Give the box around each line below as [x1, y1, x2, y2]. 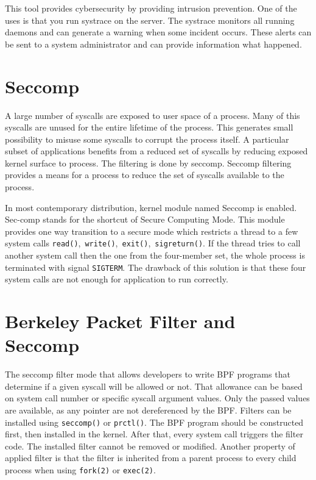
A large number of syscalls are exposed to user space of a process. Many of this [5, 109, 300, 121]
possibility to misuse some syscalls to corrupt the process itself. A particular [5, 132, 289, 145]
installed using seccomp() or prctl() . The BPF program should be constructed [5, 415, 304, 428]
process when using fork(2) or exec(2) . [5, 464, 156, 476]
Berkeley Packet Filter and [5, 309, 236, 334]
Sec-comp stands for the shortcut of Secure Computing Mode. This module [5, 213, 285, 226]
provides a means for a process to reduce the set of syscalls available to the [5, 168, 284, 181]
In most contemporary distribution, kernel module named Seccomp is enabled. [5, 201, 297, 213]
